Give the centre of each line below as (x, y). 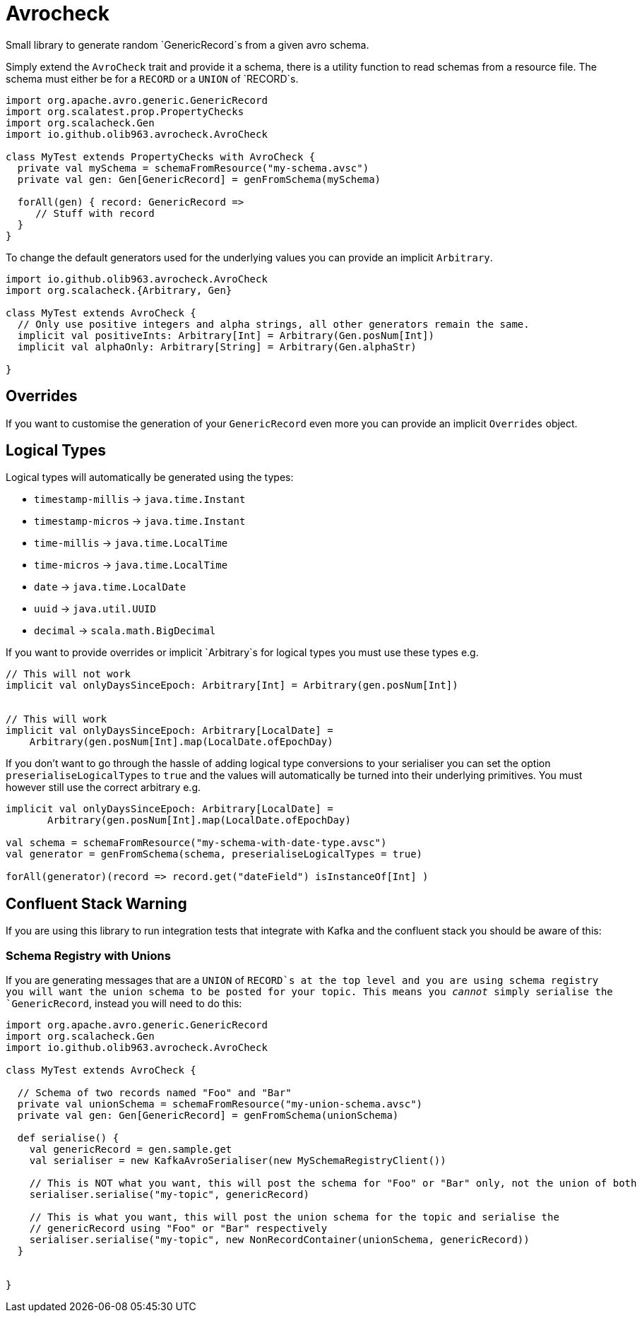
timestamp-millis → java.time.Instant (140, 499)
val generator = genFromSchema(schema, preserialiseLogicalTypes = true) (214, 854)
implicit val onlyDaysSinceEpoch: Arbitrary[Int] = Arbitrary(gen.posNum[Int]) (232, 685)
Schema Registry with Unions (88, 955)
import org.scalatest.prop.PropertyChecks (125, 111)
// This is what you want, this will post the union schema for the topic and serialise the (294, 1217)
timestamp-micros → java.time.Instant (140, 521)
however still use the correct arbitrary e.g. (103, 788)
